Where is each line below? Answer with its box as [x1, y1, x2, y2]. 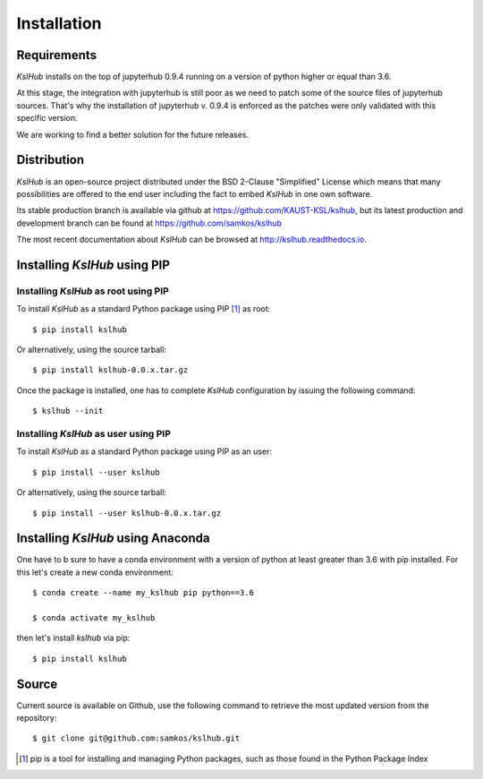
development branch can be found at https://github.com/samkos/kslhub [16, 218, 282, 228]
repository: [16, 713, 57, 723]
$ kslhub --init [32, 406, 104, 416]
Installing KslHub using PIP [16, 257, 170, 272]
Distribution [16, 152, 85, 167]
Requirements [16, 47, 97, 63]
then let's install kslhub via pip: [16, 632, 131, 644]
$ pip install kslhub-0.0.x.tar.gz [32, 365, 189, 375]
